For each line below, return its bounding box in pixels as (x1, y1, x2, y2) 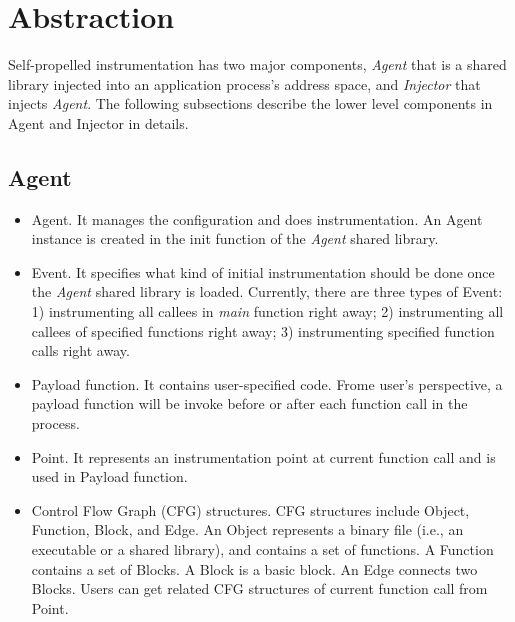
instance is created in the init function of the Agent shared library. (31, 228, 439, 249)
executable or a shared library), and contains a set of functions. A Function (31, 539, 494, 560)
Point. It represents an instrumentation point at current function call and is (31, 446, 496, 467)
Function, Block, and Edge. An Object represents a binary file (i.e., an (31, 519, 464, 540)
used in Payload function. (31, 466, 188, 487)
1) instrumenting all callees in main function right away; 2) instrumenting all (31, 301, 504, 322)
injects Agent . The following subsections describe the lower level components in (8, 93, 493, 114)
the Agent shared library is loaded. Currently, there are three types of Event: (31, 281, 503, 302)
